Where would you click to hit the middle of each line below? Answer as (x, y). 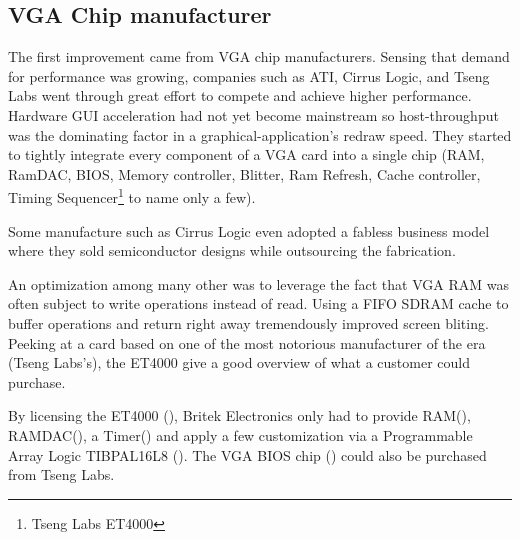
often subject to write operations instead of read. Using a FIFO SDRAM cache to (258, 303)
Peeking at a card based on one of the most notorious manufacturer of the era (247, 342)
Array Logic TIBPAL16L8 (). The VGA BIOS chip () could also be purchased (247, 454)
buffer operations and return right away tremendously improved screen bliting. (248, 322)
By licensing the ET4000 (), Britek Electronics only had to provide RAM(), (239, 415)
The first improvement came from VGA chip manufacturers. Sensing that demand (259, 56)
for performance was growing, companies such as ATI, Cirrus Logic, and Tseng (249, 75)
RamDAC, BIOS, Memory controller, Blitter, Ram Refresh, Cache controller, (244, 173)
